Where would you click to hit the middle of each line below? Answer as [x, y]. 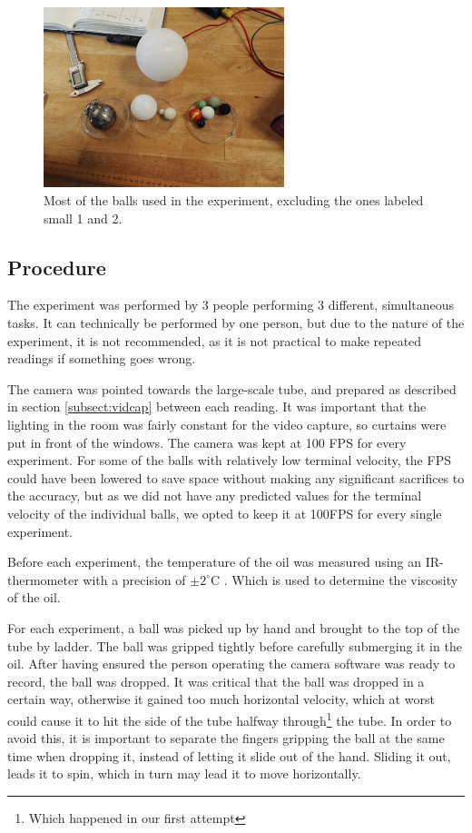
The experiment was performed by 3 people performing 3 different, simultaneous [231, 305]
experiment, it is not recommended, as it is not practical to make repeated [215, 340]
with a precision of [134, 579]
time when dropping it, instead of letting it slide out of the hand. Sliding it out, [229, 755]
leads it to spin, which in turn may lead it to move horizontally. [184, 773]
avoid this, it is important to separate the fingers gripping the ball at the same [226, 738]
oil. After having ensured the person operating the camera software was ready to [231, 664]
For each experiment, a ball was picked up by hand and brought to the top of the [234, 627]
